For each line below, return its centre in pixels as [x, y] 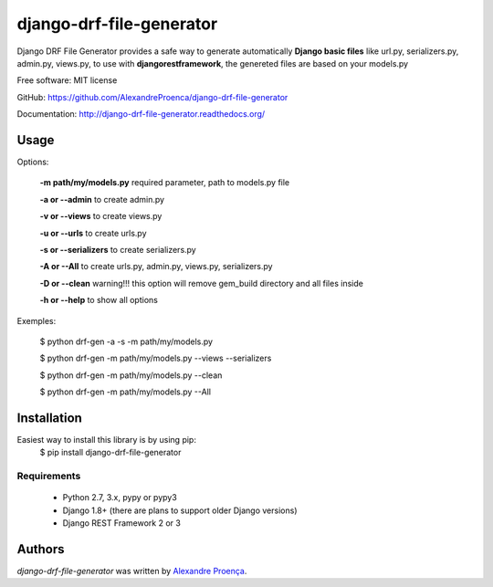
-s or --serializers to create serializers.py [118, 249]
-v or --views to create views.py [101, 216]
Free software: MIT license [67, 80]
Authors [41, 549]
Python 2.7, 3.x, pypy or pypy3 [120, 498]
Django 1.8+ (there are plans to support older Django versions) [180, 510]
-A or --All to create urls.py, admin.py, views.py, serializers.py [156, 267]
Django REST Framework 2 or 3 [122, 523]
